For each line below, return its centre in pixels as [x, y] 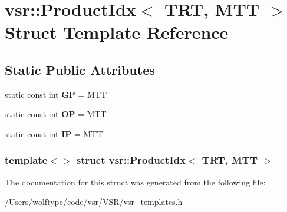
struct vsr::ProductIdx [131, 160]
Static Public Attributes [80, 69]
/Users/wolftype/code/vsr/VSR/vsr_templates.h [94, 202]
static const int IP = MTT [54, 133]
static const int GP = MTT [56, 94]
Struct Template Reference [117, 32]
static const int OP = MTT [56, 114]
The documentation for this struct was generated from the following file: [135, 182]
